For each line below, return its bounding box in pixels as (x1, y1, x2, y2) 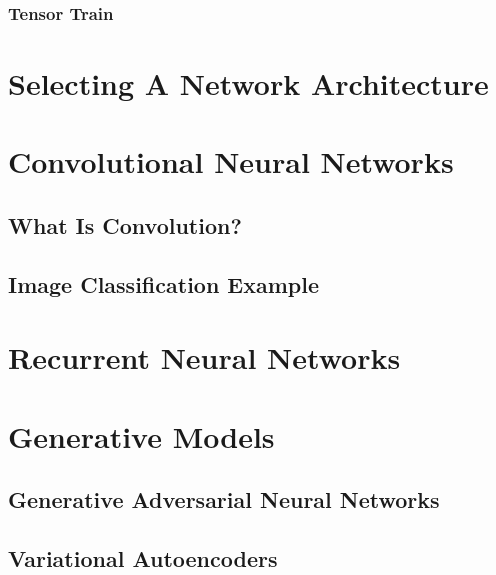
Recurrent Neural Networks (8, 337, 401, 378)
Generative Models (8, 415, 275, 456)
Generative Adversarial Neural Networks (8, 484, 440, 515)
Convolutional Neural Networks (8, 141, 454, 182)
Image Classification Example (8, 268, 320, 299)
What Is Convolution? (8, 209, 242, 240)
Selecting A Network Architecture (8, 63, 489, 104)
